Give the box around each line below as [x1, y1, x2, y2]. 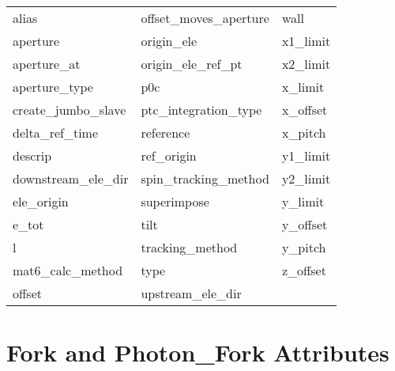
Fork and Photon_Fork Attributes [6, 336, 389, 369]
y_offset [281, 215, 328, 233]
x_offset [281, 100, 328, 119]
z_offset [281, 261, 326, 279]
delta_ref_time [13, 123, 99, 142]
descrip [13, 146, 52, 165]
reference [141, 123, 190, 142]
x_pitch [281, 123, 326, 142]
